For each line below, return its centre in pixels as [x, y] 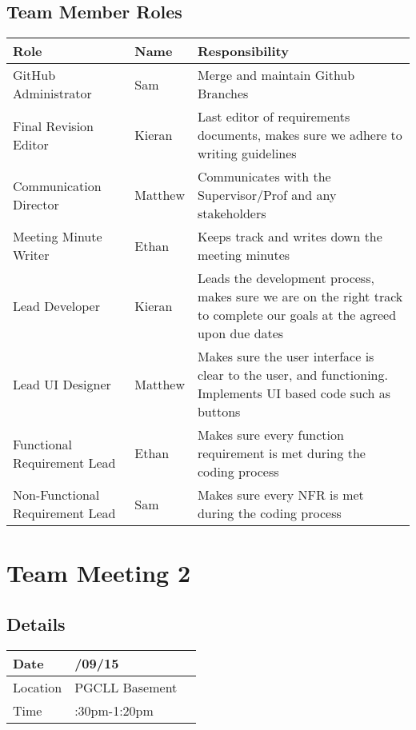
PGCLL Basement [126, 687]
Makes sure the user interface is [286, 357]
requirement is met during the [281, 453]
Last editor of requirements [274, 117]
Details [36, 623]
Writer [31, 255]
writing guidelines [247, 154]
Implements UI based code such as [294, 393]
